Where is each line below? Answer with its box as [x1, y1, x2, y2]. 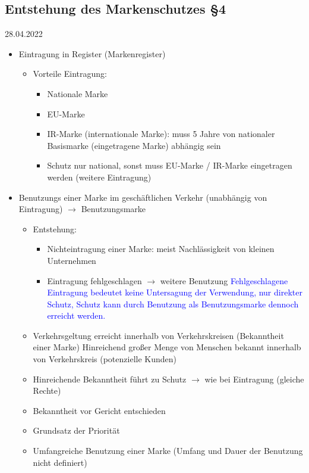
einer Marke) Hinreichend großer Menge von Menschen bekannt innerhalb [33, 341, 301, 353]
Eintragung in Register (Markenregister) [18, 47, 166, 60]
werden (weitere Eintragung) [47, 170, 152, 183]
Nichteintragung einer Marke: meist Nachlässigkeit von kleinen [47, 242, 275, 255]
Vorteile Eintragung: [33, 67, 107, 80]
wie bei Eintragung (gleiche [204, 372, 304, 385]
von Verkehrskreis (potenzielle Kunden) [33, 353, 176, 365]
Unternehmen [47, 254, 96, 266]
